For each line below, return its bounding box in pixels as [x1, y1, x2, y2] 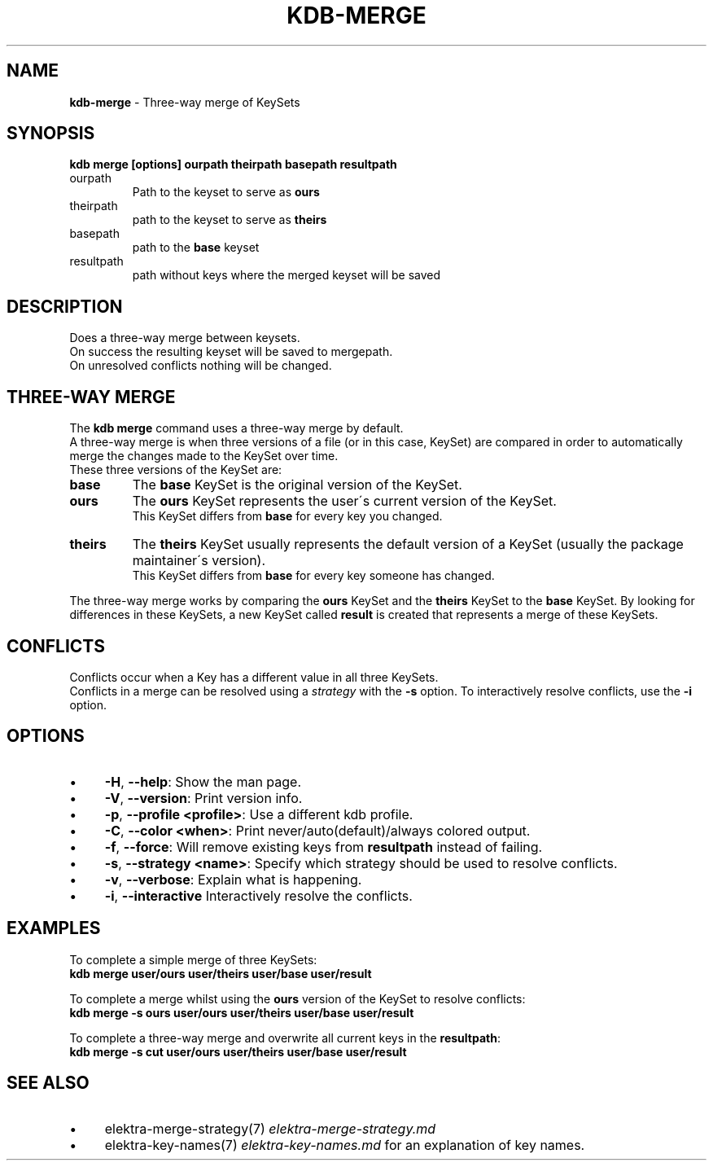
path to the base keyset [132, 240, 260, 255]
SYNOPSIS [7, 123, 95, 144]
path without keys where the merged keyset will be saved [132, 268, 441, 283]
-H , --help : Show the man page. [104, 773, 302, 790]
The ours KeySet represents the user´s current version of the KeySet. [132, 493, 557, 510]
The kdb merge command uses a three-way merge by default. [69, 421, 404, 436]
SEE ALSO [7, 1073, 90, 1094]
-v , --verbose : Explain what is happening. [104, 871, 362, 888]
